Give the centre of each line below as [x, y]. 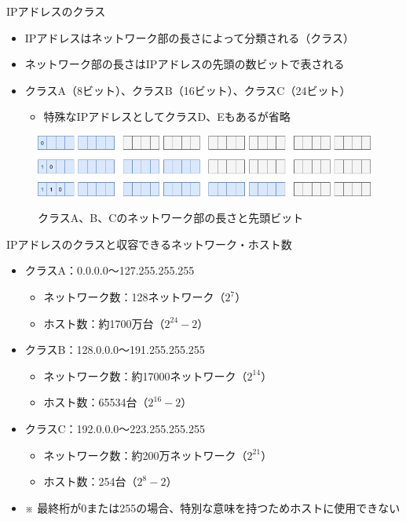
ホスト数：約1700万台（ [104, 323]
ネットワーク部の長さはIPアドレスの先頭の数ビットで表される [185, 64]
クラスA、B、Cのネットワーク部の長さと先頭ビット [171, 218]
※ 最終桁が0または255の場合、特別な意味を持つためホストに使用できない [212, 507]
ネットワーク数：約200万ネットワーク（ [145, 455]
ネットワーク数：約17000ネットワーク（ [145, 375]
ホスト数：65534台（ [96, 402]
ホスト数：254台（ [90, 481]
